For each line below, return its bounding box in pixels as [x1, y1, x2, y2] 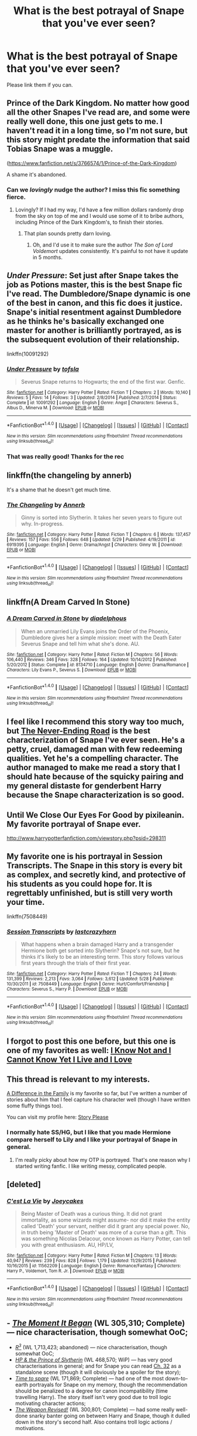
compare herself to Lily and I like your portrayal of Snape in [6, 1136, 178, 1144]
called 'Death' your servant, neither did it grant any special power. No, [20, 1223, 190, 1230]
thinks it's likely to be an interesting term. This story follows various [20, 953, 184, 960]
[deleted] [6, 1179, 42, 1189]
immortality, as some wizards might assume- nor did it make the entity [20, 1216, 191, 1223]
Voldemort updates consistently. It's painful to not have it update [32, 248, 189, 255]
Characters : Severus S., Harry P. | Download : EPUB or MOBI [6, 986, 128, 992]
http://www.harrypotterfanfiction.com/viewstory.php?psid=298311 [6, 835, 166, 842]
